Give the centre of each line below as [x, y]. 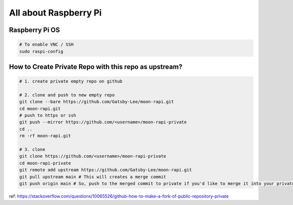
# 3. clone [32, 149]
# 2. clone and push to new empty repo [67, 95]
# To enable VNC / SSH [46, 45]
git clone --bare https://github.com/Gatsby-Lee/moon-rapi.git [97, 102]
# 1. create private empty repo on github [71, 81]
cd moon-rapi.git [40, 109]
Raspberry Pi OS [35, 30]
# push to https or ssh [48, 115]
